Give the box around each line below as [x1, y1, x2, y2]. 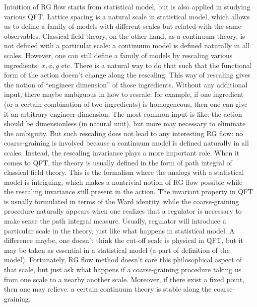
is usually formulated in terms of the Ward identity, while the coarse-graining [4, 196, 239, 206]
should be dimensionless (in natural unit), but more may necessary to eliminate [4, 118, 246, 129]
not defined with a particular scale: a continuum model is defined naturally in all [4, 40, 250, 51]
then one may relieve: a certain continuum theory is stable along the [4, 284, 212, 294]
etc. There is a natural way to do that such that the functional [61, 60, 252, 70]
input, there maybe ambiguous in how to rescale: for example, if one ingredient [4, 89, 244, 99]
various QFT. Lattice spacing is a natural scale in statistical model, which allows [4, 11, 250, 21]
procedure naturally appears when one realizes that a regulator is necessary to [4, 206, 242, 216]
